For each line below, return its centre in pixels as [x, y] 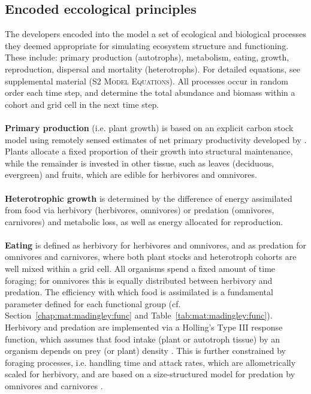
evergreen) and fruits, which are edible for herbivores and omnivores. [131, 175]
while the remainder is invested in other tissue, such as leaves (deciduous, [140, 163]
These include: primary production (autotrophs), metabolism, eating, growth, [147, 57]
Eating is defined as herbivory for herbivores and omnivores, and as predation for [156, 245]
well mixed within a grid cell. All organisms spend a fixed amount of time [140, 269]
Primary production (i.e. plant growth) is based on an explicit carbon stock [149, 127]
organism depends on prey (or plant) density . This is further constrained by [145, 351]
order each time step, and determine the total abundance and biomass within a [150, 93]
